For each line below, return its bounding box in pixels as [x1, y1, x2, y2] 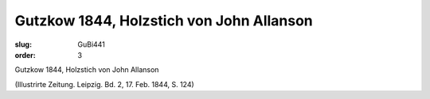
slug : [14, 40, 32, 49]
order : [14, 50, 36, 59]
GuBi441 [77, 40, 105, 49]
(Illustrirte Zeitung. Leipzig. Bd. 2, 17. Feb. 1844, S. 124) [14, 79, 194, 89]
